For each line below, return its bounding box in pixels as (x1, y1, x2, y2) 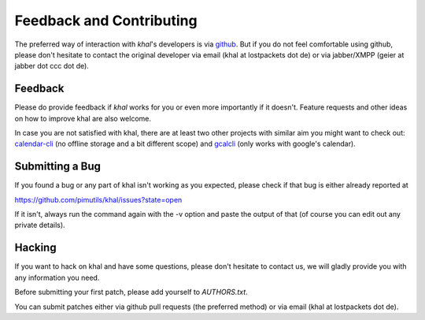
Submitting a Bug (14, 160, 102, 173)
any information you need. (14, 273, 100, 282)
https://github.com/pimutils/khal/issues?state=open (14, 195, 183, 204)
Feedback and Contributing (14, 12, 198, 29)
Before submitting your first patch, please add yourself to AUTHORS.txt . (14, 288, 248, 297)
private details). (14, 221, 66, 230)
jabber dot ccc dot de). (14, 61, 90, 71)
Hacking (14, 241, 57, 255)
